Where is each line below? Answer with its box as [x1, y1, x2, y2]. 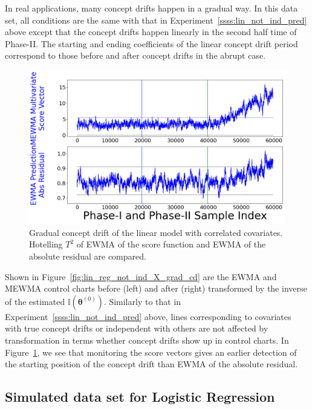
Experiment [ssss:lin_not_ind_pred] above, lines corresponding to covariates [5, 310, 291, 322]
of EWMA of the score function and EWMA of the [76, 238, 266, 250]
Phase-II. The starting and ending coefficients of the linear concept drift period [5, 37, 298, 50]
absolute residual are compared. [29, 249, 146, 262]
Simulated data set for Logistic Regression [5, 387, 275, 406]
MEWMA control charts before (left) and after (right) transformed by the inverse [5, 282, 307, 295]
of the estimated [5, 295, 65, 307]
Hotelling [29, 238, 63, 250]
